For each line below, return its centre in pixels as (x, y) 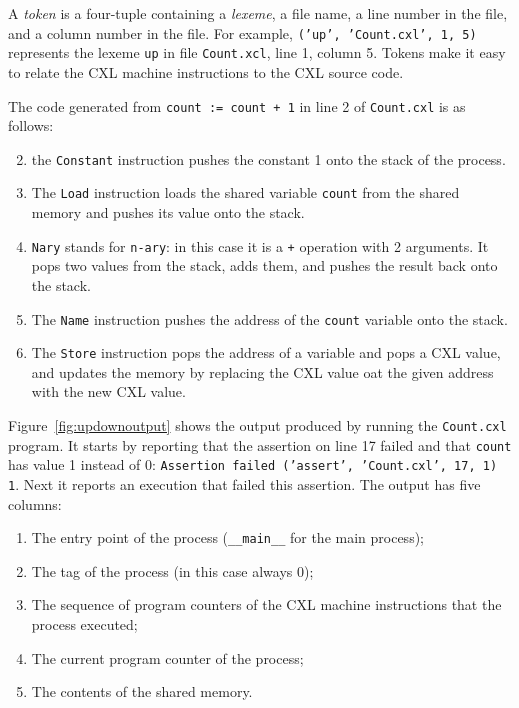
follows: (31, 125)
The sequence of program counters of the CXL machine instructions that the (266, 604)
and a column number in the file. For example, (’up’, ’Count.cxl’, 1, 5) (242, 32)
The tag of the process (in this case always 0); (172, 570)
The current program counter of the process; (167, 657)
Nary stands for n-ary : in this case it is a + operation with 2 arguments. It (260, 245)
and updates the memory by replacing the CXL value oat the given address (262, 371)
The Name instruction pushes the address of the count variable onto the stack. (269, 318)
